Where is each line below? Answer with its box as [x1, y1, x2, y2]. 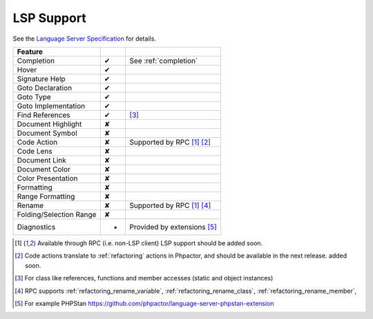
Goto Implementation [17, 101, 86, 110]
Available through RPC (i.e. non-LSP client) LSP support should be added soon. [37, 238, 263, 247]
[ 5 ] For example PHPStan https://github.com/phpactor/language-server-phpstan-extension [15, 299, 274, 307]
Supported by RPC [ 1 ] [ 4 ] [129, 200, 211, 210]
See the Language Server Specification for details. [12, 34, 157, 43]
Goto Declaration [17, 83, 73, 92]
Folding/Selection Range [17, 209, 97, 219]
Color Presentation [17, 173, 78, 183]
